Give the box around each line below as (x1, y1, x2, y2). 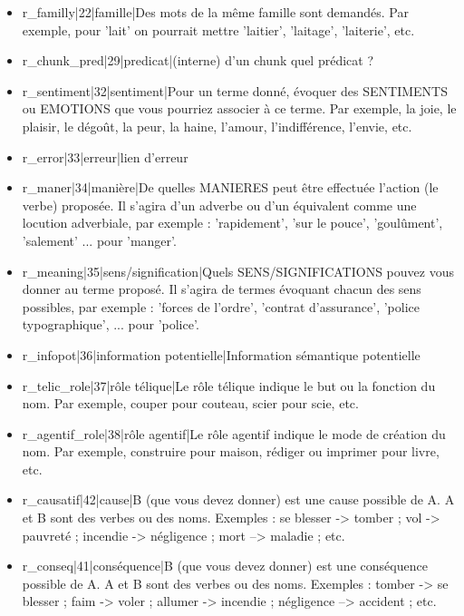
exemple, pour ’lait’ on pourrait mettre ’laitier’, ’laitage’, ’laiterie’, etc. (22, 20, 415, 39)
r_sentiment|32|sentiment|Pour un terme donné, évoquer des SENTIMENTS (22, 81, 449, 100)
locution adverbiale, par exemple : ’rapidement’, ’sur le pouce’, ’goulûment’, (22, 213, 443, 232)
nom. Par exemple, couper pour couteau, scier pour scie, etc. (22, 394, 359, 413)
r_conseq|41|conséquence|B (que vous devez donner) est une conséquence (22, 556, 428, 575)
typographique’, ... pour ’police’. (22, 315, 199, 334)
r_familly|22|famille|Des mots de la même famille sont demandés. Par (22, 3, 409, 21)
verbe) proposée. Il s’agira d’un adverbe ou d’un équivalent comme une (22, 195, 417, 214)
